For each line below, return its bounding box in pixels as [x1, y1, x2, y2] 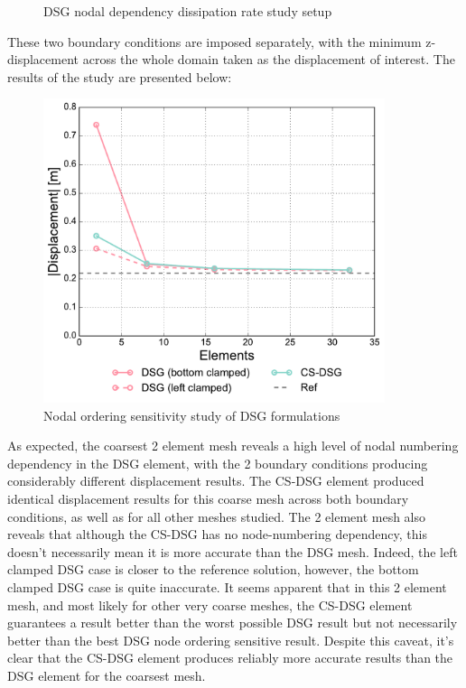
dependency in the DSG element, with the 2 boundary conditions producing [7, 453, 428, 472]
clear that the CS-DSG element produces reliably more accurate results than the [7, 648, 453, 667]
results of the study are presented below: [7, 67, 232, 86]
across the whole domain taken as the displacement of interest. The [82, 50, 455, 69]
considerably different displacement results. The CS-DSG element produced [7, 471, 424, 490]
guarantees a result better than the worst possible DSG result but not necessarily [7, 613, 458, 632]
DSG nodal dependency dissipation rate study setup [43, 2, 332, 20]
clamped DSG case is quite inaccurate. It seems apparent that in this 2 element [7, 577, 447, 596]
